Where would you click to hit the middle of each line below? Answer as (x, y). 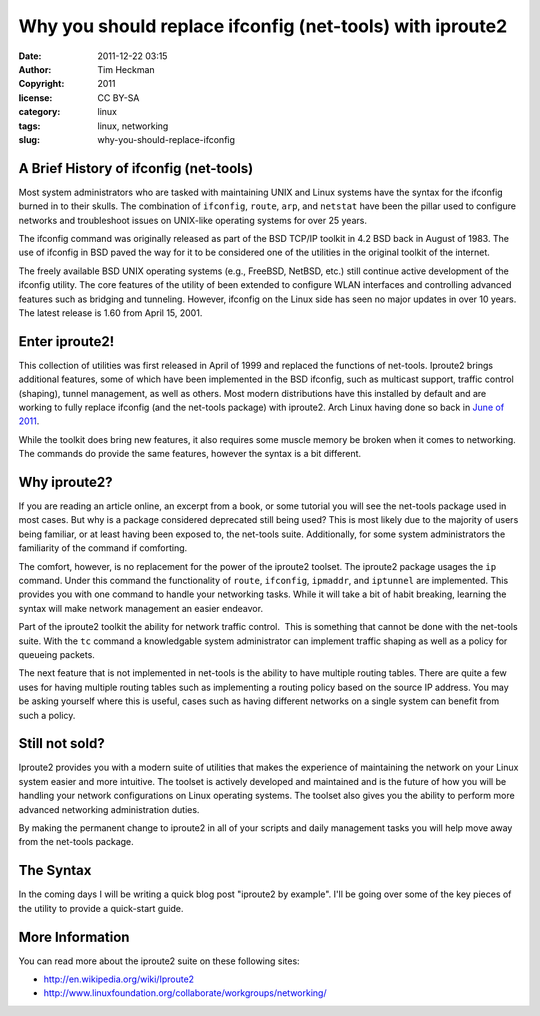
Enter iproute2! (66, 341)
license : (35, 97)
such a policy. (47, 715)
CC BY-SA (118, 97)
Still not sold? (61, 743)
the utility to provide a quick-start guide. (101, 908)
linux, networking (133, 126)
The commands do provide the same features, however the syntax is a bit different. (190, 454)
